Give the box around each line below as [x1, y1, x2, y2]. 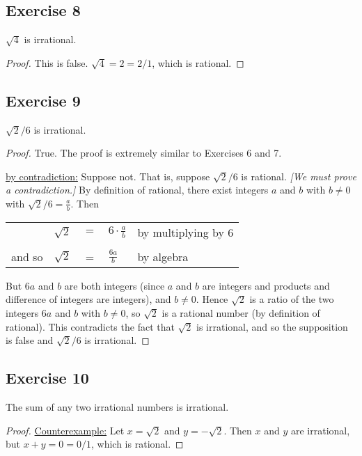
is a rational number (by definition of [162, 305, 320, 320]
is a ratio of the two [249, 292, 334, 306]
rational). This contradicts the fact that [6, 319, 175, 333]
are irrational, [290, 423, 350, 437]
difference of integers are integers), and [6, 292, 171, 306]
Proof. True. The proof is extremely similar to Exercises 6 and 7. [6, 146, 282, 160]
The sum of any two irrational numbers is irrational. [6, 399, 229, 414]
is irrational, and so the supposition [196, 319, 348, 333]
